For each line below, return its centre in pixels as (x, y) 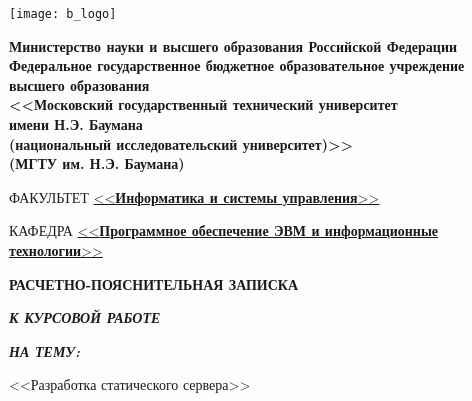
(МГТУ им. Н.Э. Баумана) (97, 163)
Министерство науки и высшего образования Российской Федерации (233, 45)
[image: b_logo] (63, 14)
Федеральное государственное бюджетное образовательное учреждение (237, 65)
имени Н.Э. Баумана (76, 124)
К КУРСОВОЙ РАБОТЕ (85, 317)
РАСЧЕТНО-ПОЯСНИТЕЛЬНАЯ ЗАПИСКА (154, 283)
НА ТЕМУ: (45, 350)
